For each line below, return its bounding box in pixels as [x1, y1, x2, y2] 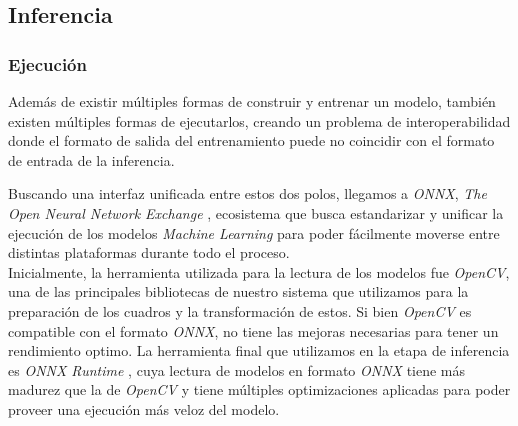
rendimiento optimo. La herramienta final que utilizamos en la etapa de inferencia [8, 340, 510, 361]
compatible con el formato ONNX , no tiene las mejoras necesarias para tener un [8, 320, 499, 341]
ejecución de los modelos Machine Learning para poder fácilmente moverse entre [8, 222, 500, 243]
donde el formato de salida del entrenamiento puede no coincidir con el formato [8, 130, 495, 151]
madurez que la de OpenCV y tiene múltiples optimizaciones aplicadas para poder [8, 379, 511, 400]
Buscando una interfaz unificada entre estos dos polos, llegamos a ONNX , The [8, 183, 487, 204]
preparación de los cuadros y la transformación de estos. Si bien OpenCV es [8, 300, 472, 321]
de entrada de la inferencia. [8, 149, 175, 170]
